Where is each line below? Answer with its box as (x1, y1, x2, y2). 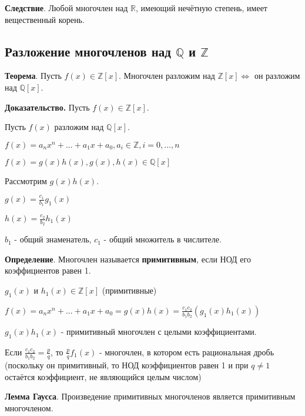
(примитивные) (102, 284, 157, 297)
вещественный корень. (5, 13, 85, 25)
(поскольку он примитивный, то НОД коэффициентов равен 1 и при (5, 359, 249, 371)
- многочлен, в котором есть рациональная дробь (99, 345, 274, 358)
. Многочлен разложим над (118, 69, 215, 82)
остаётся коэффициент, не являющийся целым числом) (5, 370, 202, 382)
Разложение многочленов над (5, 42, 171, 60)
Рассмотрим (5, 174, 47, 187)
